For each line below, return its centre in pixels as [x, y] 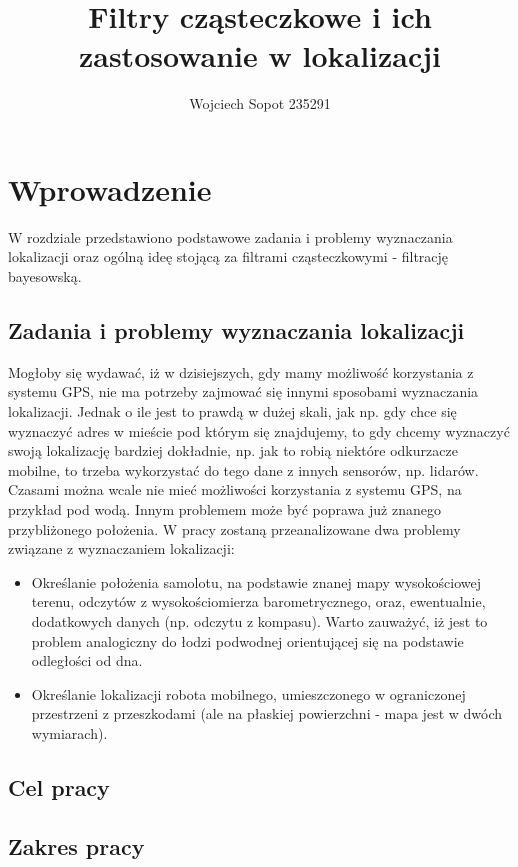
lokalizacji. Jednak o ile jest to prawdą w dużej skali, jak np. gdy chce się [232, 411]
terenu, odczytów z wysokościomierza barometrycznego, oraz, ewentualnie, [258, 601]
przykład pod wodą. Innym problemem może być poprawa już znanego [224, 508]
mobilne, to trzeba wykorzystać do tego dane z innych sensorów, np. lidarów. [243, 469]
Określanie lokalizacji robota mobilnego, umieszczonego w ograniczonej [248, 693]
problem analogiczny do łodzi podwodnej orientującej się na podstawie [247, 640]
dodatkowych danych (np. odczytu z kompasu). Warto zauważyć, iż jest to [259, 620]
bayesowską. [45, 276]
